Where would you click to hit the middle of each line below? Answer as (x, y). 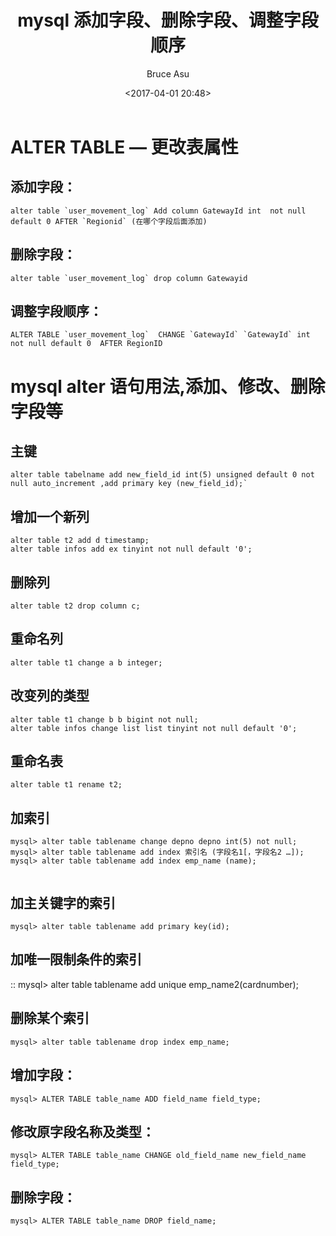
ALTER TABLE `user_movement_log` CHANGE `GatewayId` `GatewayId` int (160, 335)
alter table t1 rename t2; (66, 785)
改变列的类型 (50, 696)
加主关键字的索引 (63, 902)
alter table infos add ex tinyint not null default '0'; (131, 549)
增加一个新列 (50, 516)
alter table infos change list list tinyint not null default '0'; (154, 728)
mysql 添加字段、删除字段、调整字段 (168, 20)
